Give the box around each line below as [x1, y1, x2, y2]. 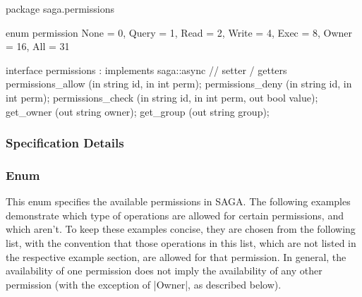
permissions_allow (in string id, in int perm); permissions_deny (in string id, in [6, 76, 352, 91]
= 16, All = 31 [6, 39, 70, 54]
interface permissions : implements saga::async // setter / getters [6, 62, 287, 77]
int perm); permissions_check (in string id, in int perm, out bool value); [6, 90, 318, 104]
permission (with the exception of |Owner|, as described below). [6, 277, 282, 291]
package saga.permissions [6, 1, 114, 16]
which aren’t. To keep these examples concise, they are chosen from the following [6, 222, 356, 236]
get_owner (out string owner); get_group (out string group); [6, 104, 270, 119]
